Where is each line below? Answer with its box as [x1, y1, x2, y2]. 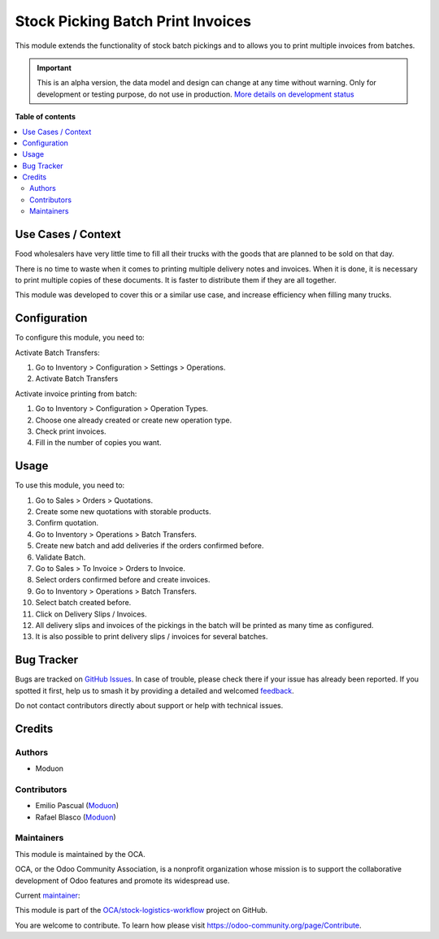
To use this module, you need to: [15, 480, 125, 491]
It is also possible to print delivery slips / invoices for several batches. [35, 632, 268, 642]
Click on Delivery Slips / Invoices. [35, 609, 147, 619]
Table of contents [15, 112, 76, 122]
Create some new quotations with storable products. [35, 507, 211, 517]
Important [37, 63, 72, 72]
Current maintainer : [15, 890, 80, 901]
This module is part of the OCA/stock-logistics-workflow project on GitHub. [15, 906, 268, 915]
